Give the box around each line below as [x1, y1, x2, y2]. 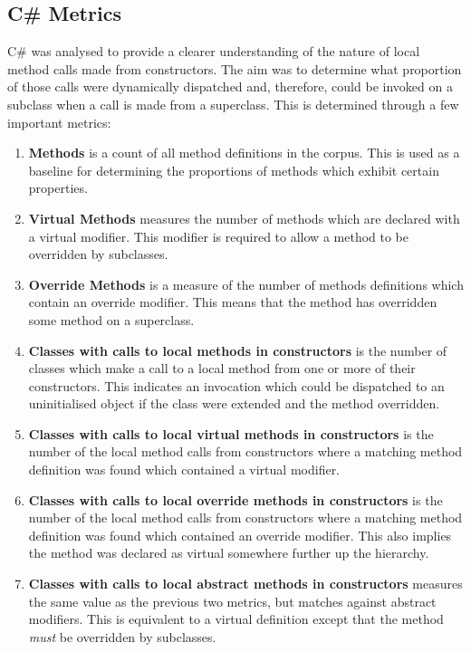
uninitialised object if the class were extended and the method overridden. [28, 394, 440, 413]
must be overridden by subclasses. [28, 627, 216, 646]
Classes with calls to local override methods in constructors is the [28, 490, 443, 509]
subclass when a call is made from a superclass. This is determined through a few [7, 94, 459, 113]
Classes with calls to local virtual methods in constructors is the [28, 424, 434, 443]
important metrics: [7, 112, 111, 131]
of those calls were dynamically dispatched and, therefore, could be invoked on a [7, 77, 453, 96]
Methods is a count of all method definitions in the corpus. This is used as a [28, 143, 460, 162]
